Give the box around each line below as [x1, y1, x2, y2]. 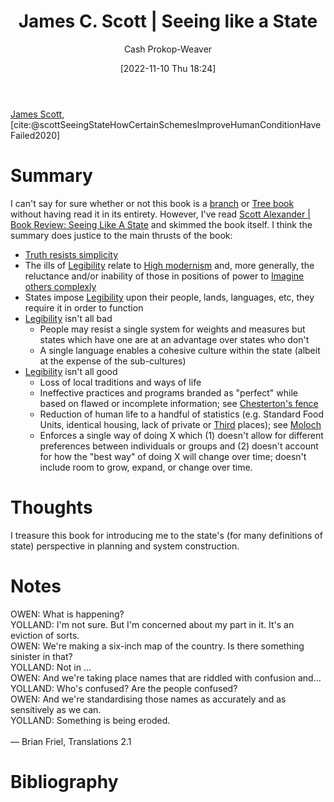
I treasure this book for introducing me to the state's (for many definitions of [10, 529, 323, 541]
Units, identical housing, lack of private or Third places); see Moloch [39, 418, 322, 430]
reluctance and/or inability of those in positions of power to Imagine [24, 270, 305, 282]
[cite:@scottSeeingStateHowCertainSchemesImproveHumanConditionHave [10, 118, 322, 130]
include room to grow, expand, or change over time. [39, 461, 253, 473]
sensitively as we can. [10, 703, 102, 715]
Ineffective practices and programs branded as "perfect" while [39, 386, 298, 399]
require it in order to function [24, 301, 144, 314]
